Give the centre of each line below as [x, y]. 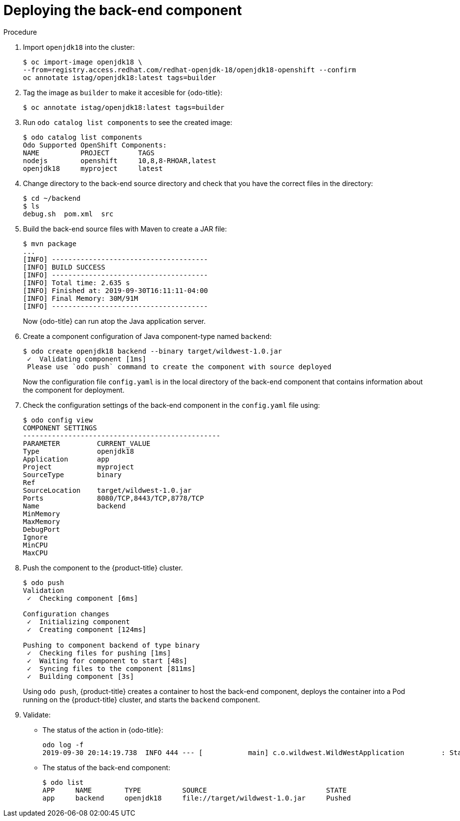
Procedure [20, 32]
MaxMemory [41, 521]
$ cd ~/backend [52, 198]
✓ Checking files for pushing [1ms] [99, 653]
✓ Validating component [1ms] [87, 359]
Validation [44, 590]
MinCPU [35, 545]
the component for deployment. [74, 390]
